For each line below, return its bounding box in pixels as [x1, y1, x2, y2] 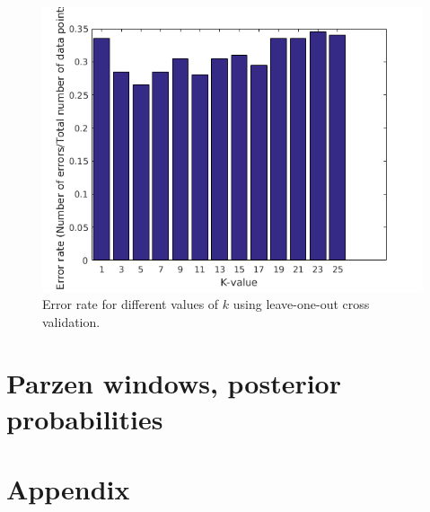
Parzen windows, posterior [6, 365, 341, 402]
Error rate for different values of [42, 295, 219, 313]
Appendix [6, 471, 130, 508]
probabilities [6, 400, 163, 437]
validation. [42, 312, 101, 331]
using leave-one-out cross [233, 295, 370, 313]
